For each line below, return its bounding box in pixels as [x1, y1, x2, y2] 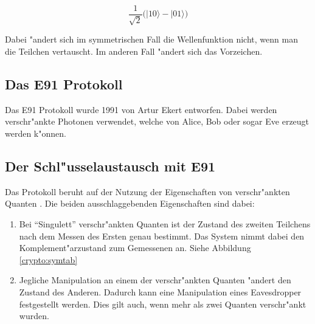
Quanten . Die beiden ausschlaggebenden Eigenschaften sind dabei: [5, 197, 255, 210]
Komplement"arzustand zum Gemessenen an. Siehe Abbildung [19, 241, 251, 254]
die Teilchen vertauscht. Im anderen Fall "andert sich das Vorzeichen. [5, 45, 263, 58]
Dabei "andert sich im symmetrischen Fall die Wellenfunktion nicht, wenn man [5, 33, 298, 46]
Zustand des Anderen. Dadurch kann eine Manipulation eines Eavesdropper [19, 285, 302, 298]
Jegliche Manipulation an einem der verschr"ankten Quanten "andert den [19, 274, 291, 286]
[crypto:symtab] [19, 253, 78, 266]
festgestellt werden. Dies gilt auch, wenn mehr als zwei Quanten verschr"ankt [19, 297, 306, 310]
